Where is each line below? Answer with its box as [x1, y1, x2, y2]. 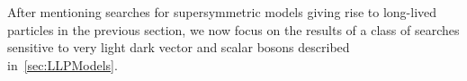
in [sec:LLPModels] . [7, 55, 118, 74]
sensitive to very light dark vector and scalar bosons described [7, 38, 350, 57]
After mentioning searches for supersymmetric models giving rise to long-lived [7, 3, 437, 21]
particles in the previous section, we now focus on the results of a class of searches [7, 20, 460, 39]
